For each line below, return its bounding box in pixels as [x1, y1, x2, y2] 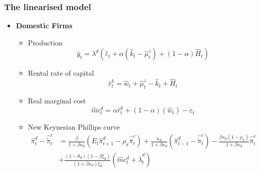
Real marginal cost [28, 95, 86, 106]
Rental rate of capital [28, 68, 94, 78]
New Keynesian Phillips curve [28, 122, 120, 132]
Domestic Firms [16, 20, 73, 31]
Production [28, 37, 62, 47]
